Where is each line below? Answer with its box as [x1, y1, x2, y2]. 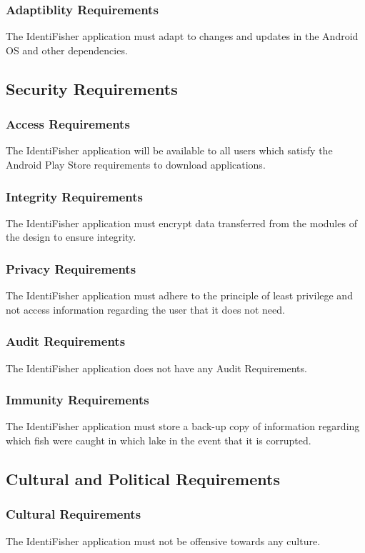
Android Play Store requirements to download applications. [6, 157, 266, 171]
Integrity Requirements [6, 187, 144, 205]
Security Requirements [6, 77, 178, 99]
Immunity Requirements [6, 391, 149, 409]
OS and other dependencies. [6, 42, 128, 57]
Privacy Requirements [6, 259, 136, 277]
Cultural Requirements [6, 505, 141, 523]
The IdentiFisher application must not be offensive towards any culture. [6, 533, 321, 548]
